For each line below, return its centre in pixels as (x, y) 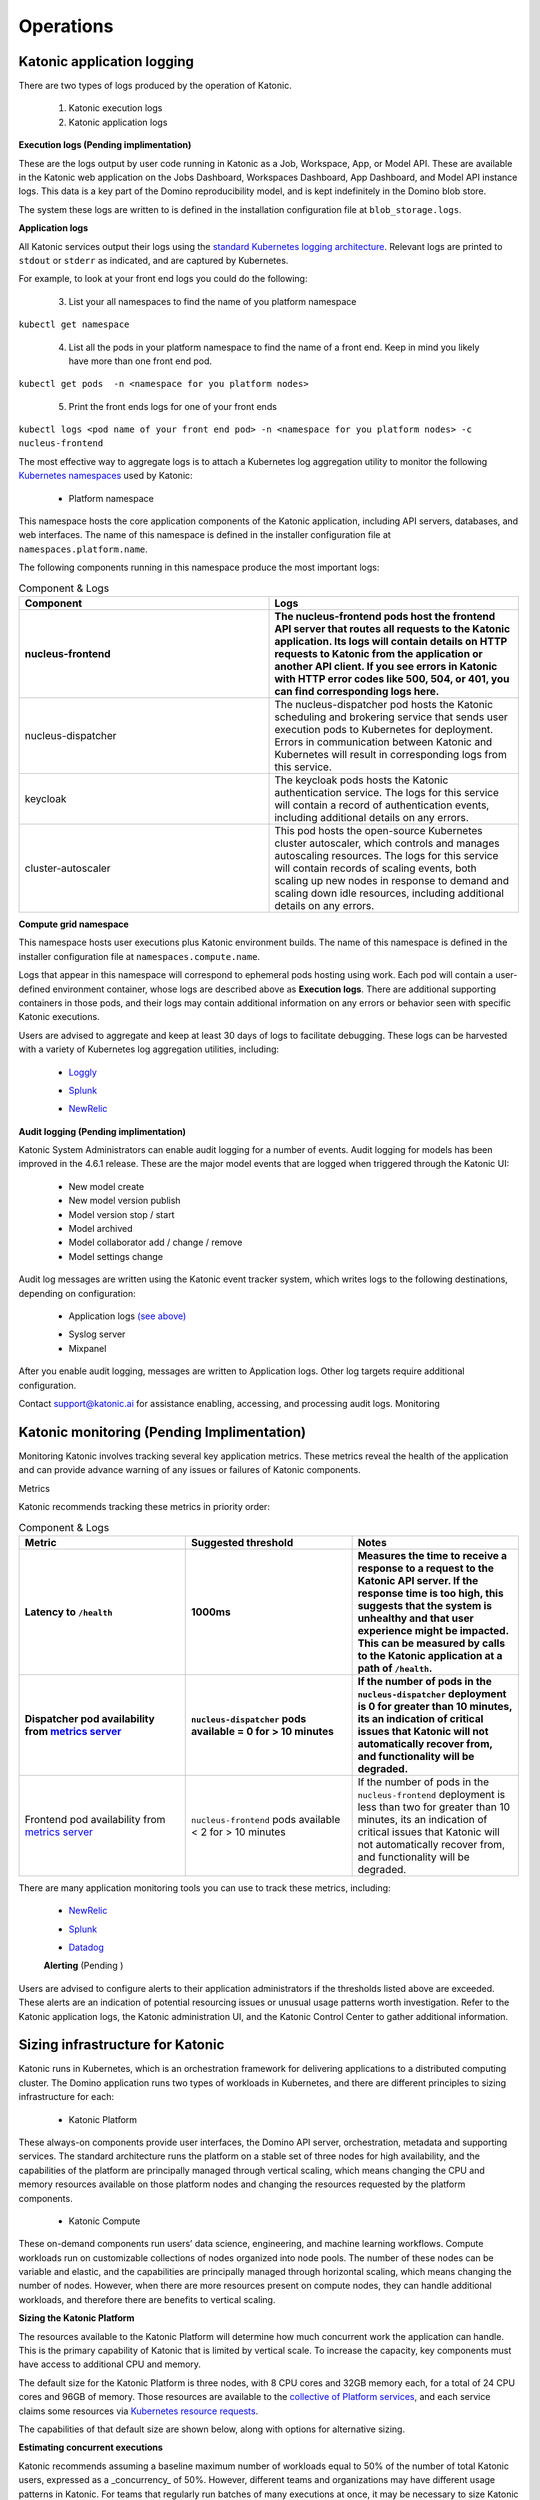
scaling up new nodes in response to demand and (392, 880)
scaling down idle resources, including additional (389, 893)
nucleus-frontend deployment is (431, 1794)
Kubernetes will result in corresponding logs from (390, 754)
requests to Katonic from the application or (378, 653)
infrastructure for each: (66, 2097)
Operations (66, 26)
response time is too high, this (430, 1593)
